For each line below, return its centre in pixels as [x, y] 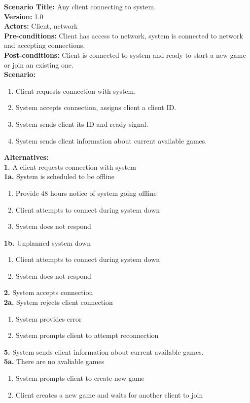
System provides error [49, 318]
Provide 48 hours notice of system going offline [86, 193]
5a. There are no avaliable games [54, 361]
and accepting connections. [45, 45]
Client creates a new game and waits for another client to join [109, 394]
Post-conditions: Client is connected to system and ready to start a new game [125, 55]
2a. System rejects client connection [58, 302]
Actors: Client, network [41, 26]
